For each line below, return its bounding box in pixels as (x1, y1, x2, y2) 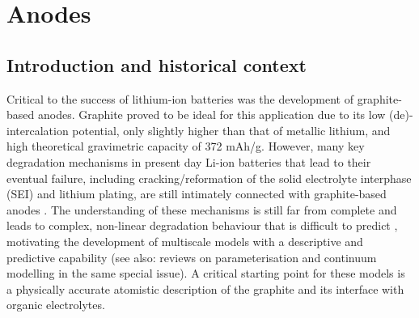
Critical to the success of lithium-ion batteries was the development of (6, 90, 353, 107)
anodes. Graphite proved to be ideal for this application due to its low (37, 106, 386, 123)
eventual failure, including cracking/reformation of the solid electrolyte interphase (6, 169, 412, 186)
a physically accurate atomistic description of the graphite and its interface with (6, 280, 404, 297)
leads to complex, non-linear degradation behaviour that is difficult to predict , (6, 217, 398, 234)
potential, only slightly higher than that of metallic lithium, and (72, 121, 391, 138)
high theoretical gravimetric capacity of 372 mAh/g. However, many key (6, 138, 365, 155)
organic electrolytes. (6, 296, 105, 313)
